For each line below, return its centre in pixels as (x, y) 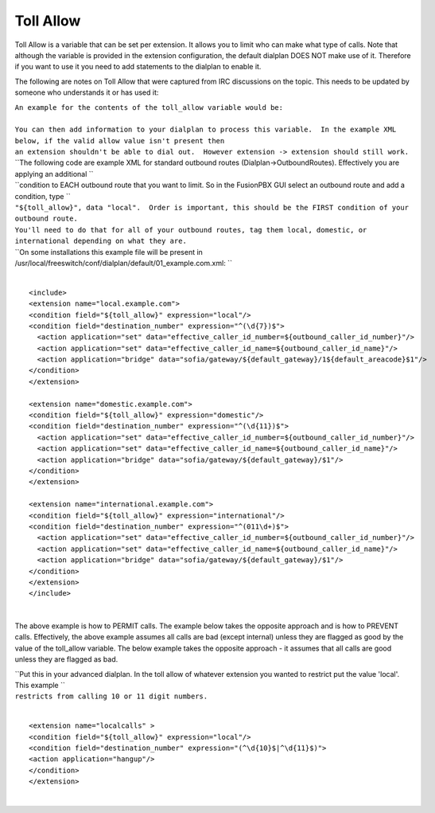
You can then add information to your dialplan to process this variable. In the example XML (206, 130)
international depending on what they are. (101, 241)
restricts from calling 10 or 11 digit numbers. (111, 696)
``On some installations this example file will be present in (109, 252)
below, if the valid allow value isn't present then (120, 141)
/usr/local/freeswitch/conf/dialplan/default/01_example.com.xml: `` (123, 263)
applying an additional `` (54, 174)
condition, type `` (43, 196)
